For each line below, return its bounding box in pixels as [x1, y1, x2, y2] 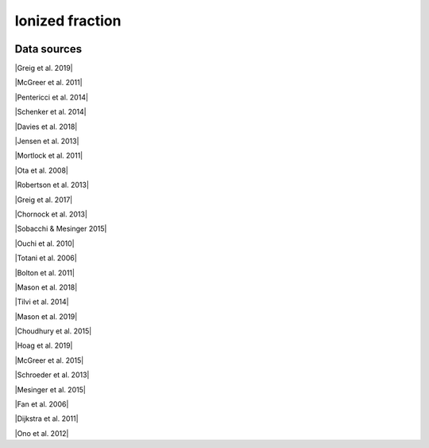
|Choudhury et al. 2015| [14, 326, 92, 336]
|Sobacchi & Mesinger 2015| [14, 224, 107, 234]
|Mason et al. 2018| [14, 282, 78, 292]
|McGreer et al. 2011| [14, 78, 83, 88]
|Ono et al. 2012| [14, 428, 69, 438]
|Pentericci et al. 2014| [14, 92, 89, 102]
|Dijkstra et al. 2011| [14, 414, 79, 423]
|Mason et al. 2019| [14, 311, 78, 321]
